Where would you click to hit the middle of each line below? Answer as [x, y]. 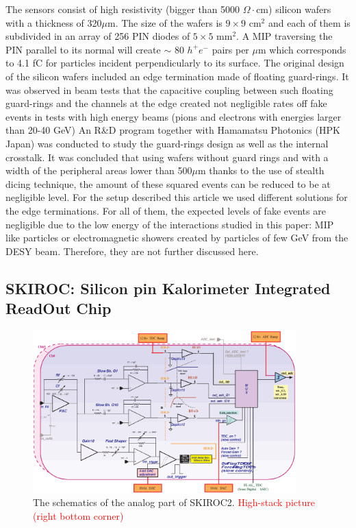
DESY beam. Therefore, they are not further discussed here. [132, 251]
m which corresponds [302, 49]
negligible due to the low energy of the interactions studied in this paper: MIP [170, 224]
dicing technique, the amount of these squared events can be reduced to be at [168, 183]
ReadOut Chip [59, 308]
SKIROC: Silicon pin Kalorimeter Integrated [168, 288]
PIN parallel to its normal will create [83, 49]
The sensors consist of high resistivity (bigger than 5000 [123, 9]
